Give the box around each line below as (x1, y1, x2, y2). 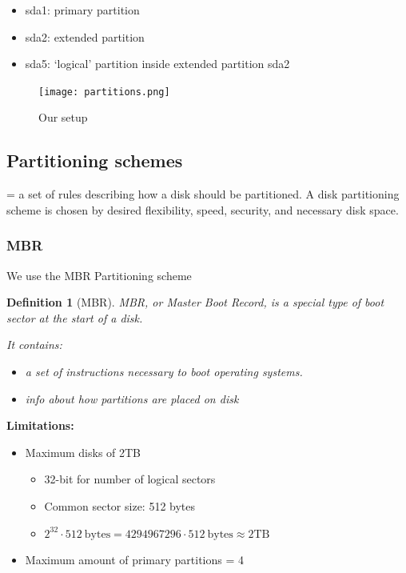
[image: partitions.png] (38, 86, 170, 98)
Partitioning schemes (6, 148, 183, 173)
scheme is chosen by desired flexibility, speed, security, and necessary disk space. (6, 201, 399, 218)
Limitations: (6, 417, 74, 434)
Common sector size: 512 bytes (44, 497, 196, 514)
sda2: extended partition (25, 28, 145, 45)
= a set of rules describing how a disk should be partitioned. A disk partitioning (6, 186, 400, 202)
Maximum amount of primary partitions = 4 (25, 551, 245, 568)
